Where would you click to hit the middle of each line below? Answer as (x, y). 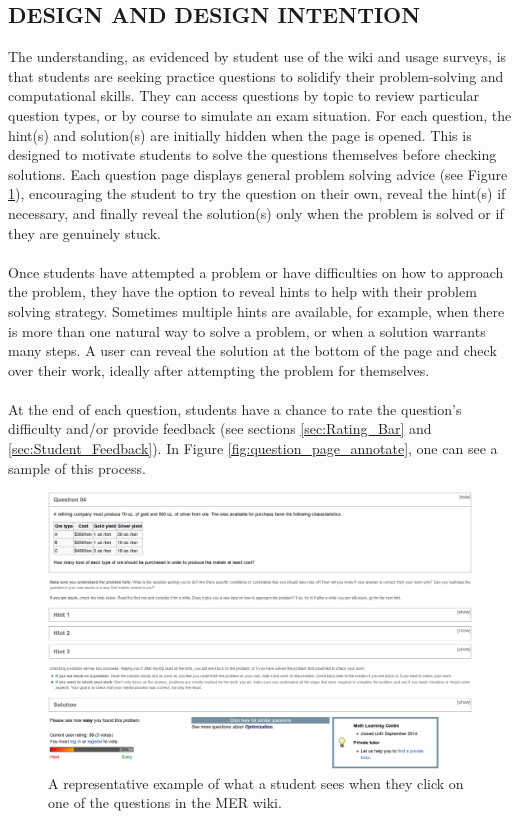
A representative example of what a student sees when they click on (256, 782)
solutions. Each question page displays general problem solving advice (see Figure (258, 173)
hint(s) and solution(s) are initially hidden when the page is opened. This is (240, 134)
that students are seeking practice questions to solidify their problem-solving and (256, 75)
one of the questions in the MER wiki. (165, 802)
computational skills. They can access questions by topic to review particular (244, 95)
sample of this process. (77, 467)
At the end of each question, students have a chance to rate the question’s (235, 408)
